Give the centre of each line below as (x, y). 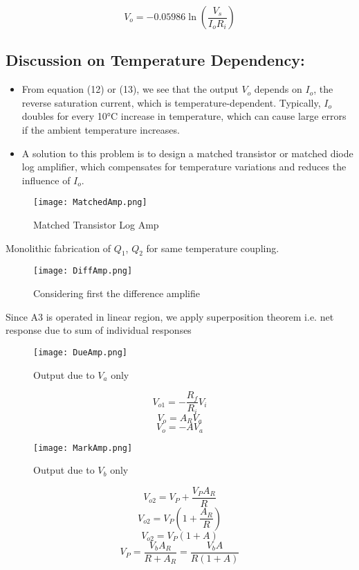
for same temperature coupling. (213, 248)
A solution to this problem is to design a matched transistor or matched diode (187, 153)
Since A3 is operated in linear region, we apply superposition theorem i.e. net (170, 316)
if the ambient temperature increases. (101, 129)
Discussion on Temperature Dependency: (155, 60)
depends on (278, 89)
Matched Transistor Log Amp (96, 225)
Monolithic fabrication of (58, 248)
